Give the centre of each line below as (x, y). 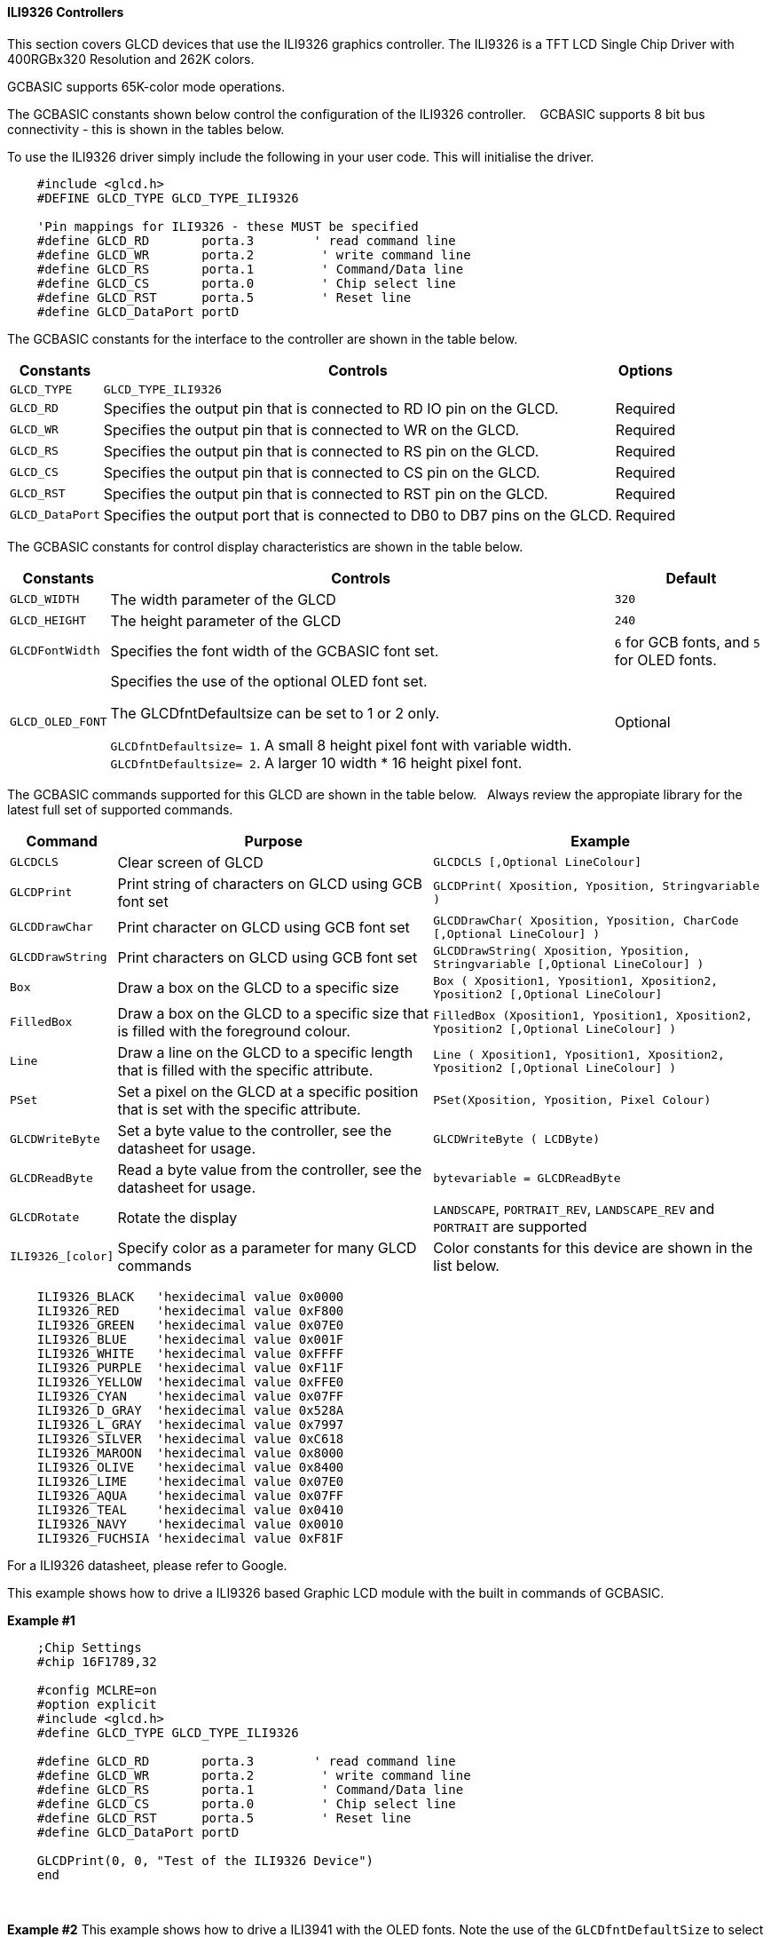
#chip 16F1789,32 (97, 1661)
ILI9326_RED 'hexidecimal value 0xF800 (190, 1310)
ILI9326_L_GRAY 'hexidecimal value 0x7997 (190, 1424)
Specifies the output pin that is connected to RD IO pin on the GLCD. (331, 408)
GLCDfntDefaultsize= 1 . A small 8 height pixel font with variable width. (341, 745)
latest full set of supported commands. (120, 809)
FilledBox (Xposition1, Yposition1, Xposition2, (593, 1015)
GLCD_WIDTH (45, 599)
